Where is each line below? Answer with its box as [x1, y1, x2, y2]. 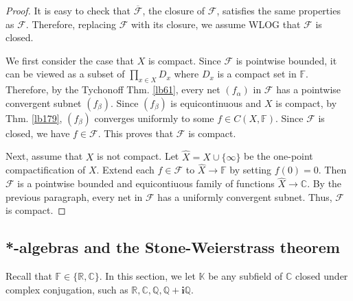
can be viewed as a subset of [5, 67, 125, 81]
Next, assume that [5, 149, 83, 163]
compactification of [5, 162, 86, 177]
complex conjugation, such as [5, 282, 128, 296]
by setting [229, 162, 272, 177]
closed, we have [5, 125, 70, 140]
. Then [318, 162, 347, 177]
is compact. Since [148, 53, 221, 67]
